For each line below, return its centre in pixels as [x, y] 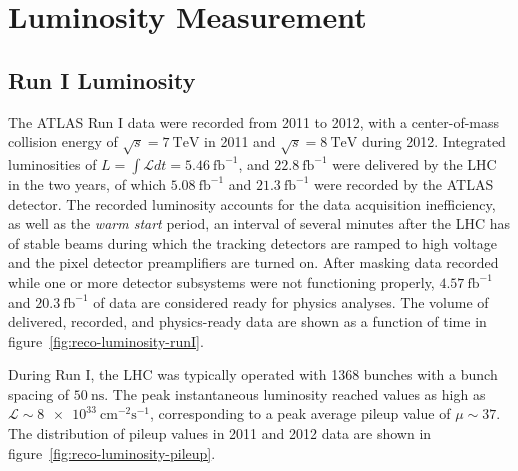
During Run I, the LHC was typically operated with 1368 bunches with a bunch [253, 374]
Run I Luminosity [102, 79]
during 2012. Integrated [433, 141]
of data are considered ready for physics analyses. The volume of [291, 301]
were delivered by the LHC [414, 163]
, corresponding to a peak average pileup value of [300, 413]
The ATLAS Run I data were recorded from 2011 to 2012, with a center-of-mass [254, 121]
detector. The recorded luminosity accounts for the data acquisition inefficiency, [252, 203]
